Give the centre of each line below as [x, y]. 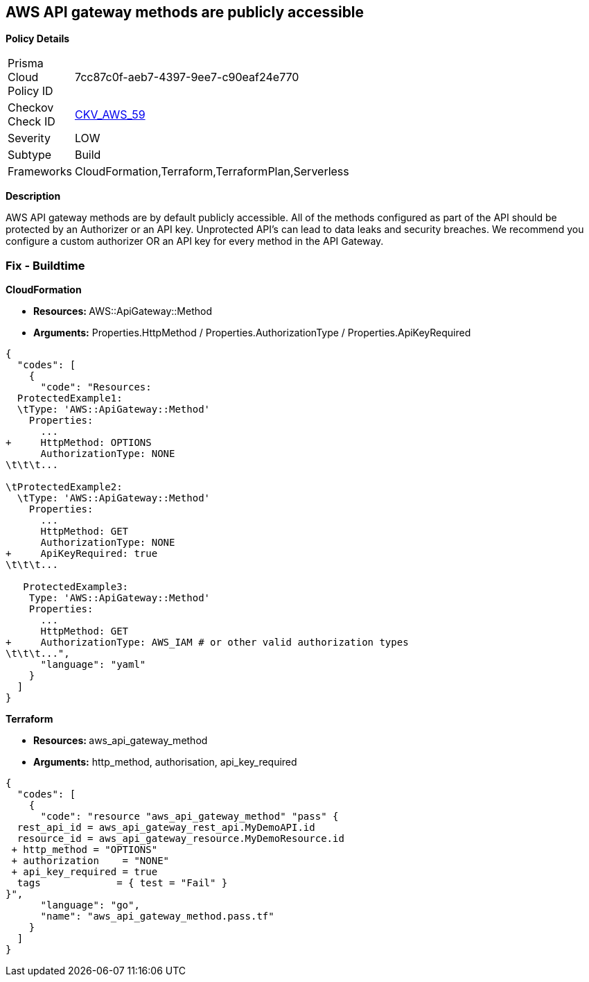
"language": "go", [90, 905]
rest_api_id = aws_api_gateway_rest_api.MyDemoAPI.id [166, 828]
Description [33, 196]
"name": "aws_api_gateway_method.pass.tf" [157, 916]
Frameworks [40, 172]
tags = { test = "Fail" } [122, 883]
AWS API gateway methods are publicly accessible [185, 12]
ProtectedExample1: [70, 398]
